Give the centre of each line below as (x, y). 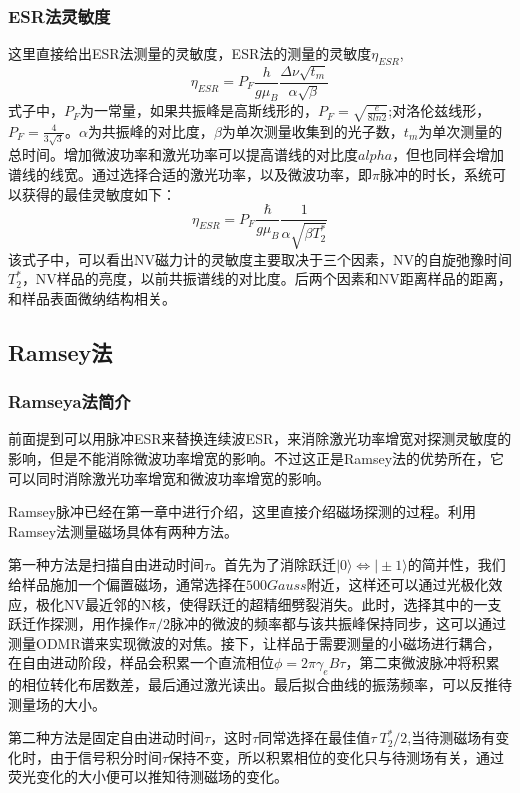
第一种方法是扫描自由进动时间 (106, 564)
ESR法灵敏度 (59, 15)
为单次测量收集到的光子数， (312, 130)
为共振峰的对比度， (150, 130)
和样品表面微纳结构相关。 (92, 297)
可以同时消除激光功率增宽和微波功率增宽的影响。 (169, 477)
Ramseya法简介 (69, 401)
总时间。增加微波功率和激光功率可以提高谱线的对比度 (183, 154)
